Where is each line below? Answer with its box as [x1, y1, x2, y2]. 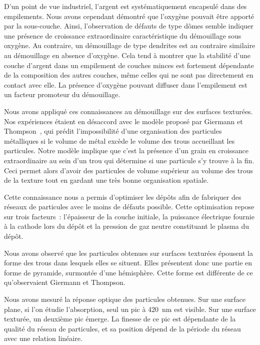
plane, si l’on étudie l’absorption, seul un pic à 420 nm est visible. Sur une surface [4, 303, 256, 314]
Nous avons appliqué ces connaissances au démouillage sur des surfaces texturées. [4, 106, 253, 116]
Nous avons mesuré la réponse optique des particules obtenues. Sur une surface [4, 294, 246, 304]
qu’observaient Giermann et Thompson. [4, 277, 125, 287]
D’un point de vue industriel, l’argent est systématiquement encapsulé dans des [4, 1, 247, 11]
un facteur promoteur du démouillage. [4, 89, 120, 100]
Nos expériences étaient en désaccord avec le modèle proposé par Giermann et [4, 116, 243, 126]
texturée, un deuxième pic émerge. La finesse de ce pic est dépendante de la [4, 313, 236, 324]
